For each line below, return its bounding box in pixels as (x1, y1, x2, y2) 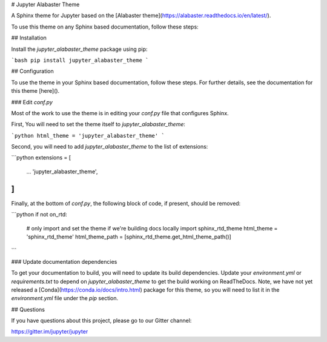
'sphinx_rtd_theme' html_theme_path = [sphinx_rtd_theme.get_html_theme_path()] (26, 233, 231, 240)
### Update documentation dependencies (11, 258, 117, 265)
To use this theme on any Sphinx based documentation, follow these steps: (11, 23, 199, 30)
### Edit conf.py (11, 98, 53, 106)
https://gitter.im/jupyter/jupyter (11, 328, 88, 335)
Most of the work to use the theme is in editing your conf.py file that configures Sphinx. (11, 109, 230, 116)
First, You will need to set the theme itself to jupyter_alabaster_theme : (11, 121, 186, 128)
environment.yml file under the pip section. (11, 295, 119, 302)
